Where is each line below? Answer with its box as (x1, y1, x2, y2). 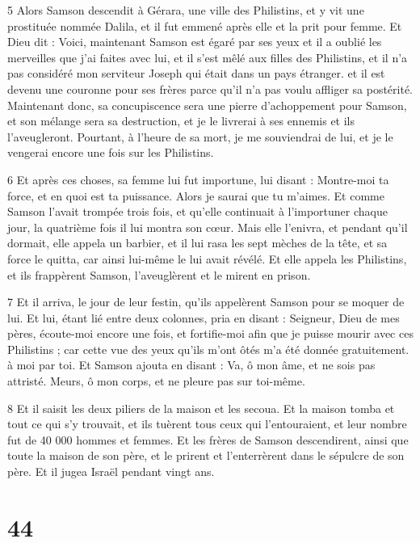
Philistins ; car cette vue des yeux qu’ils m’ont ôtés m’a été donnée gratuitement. (7, 340, 409, 357)
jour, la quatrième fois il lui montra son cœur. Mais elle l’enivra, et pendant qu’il (7, 218, 408, 235)
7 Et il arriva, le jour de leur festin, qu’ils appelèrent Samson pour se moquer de (7, 293, 405, 310)
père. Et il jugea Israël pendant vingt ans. (7, 463, 215, 480)
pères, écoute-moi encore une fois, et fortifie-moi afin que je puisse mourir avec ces (7, 325, 414, 342)
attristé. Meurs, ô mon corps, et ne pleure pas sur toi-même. (7, 373, 305, 389)
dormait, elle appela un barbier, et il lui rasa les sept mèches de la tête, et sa (7, 234, 388, 251)
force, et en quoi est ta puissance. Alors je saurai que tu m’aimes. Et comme (7, 187, 384, 204)
